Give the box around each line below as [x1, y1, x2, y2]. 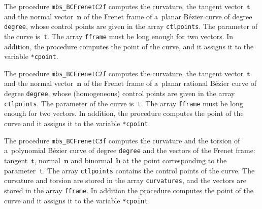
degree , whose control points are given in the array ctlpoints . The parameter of [4, 21, 257, 32]
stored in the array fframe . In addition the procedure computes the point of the [4, 185, 253, 195]
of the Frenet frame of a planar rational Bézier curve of [83, 78, 256, 88]
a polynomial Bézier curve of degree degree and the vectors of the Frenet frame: [4, 145, 255, 156]
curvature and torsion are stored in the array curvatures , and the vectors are [4, 175, 247, 186]
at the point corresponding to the [122, 155, 227, 165]
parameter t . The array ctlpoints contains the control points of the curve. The [4, 165, 255, 175]
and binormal [71, 155, 113, 165]
